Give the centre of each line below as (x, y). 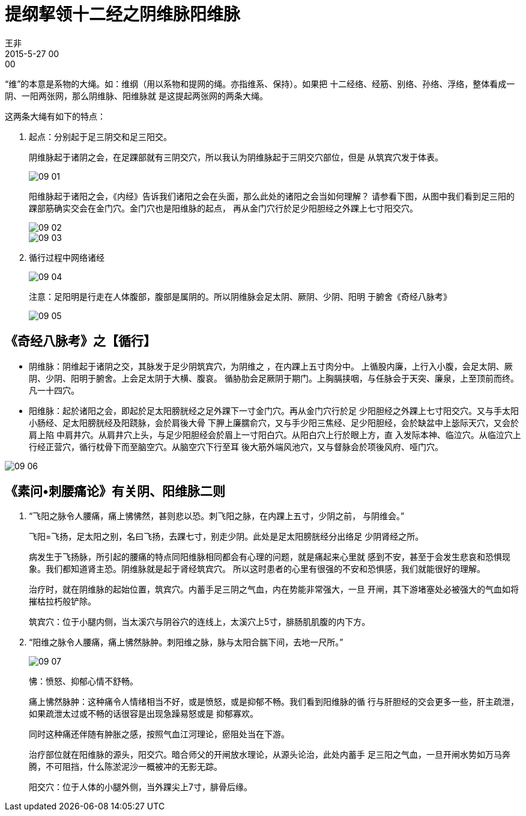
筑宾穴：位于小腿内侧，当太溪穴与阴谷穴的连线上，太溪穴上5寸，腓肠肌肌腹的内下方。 (200, 622)
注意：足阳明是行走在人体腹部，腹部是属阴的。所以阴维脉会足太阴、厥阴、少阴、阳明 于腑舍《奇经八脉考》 (240, 296)
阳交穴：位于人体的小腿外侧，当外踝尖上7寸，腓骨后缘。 (141, 787)
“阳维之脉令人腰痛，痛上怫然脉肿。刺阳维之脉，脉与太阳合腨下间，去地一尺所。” (186, 642)
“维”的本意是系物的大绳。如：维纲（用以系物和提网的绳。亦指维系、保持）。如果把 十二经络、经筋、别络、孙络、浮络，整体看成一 (260, 84)
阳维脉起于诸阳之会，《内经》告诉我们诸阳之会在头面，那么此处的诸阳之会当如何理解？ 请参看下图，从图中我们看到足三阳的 (272, 196)
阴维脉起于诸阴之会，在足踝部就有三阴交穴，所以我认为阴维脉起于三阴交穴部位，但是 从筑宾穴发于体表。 (236, 157)
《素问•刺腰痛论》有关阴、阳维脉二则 (115, 492)
